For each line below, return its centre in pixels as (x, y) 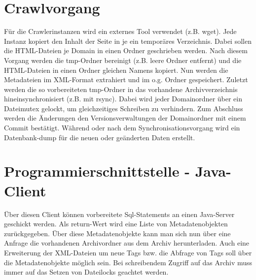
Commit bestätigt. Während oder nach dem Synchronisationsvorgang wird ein (122, 128)
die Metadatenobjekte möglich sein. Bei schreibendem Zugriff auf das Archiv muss (128, 262)
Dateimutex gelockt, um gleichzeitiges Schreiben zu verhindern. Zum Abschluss (124, 108)
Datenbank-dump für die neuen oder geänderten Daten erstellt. (100, 137)
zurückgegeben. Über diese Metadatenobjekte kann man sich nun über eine (117, 233)
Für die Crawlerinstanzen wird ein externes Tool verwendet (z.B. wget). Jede (120, 31)
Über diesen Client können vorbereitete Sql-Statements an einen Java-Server (119, 214)
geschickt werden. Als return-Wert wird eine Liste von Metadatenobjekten (116, 224)
